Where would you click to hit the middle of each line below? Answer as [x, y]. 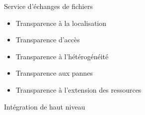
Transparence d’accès [48, 40]
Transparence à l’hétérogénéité [62, 56]
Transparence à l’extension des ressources [78, 89]
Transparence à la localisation [61, 23]
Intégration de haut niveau [45, 106]
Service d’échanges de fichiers [48, 6]
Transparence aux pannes [54, 73]
